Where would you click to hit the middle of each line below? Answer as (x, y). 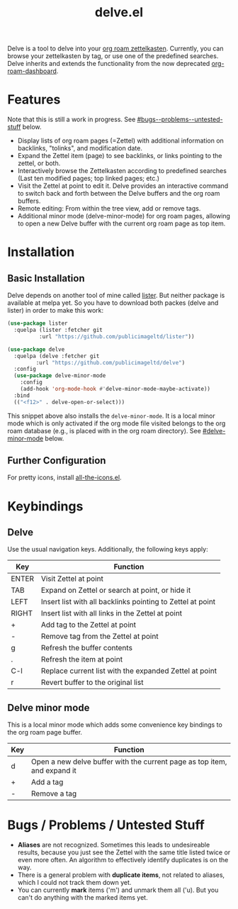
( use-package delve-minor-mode (60, 376)
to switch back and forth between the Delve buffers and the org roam (119, 194)
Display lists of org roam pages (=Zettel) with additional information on (121, 141)
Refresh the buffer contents (87, 648)
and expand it (53, 771)
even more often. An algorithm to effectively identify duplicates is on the (123, 860)
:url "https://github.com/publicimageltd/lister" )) (117, 336)
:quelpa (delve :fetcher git (57, 356)
